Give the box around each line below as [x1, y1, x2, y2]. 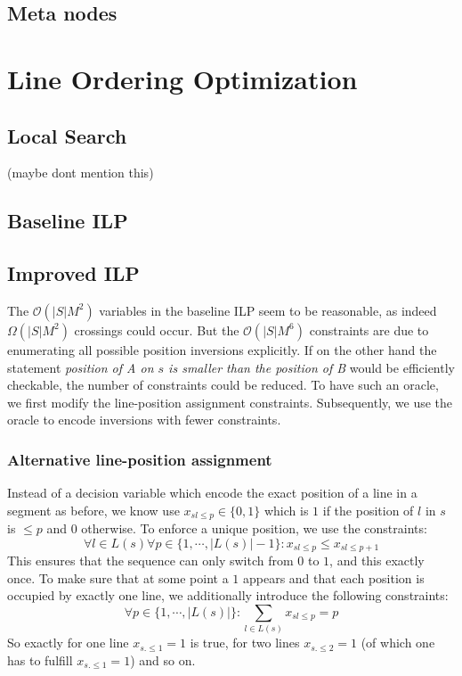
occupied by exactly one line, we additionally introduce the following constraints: [7, 586, 449, 605]
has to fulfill [7, 650, 73, 669]
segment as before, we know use [7, 500, 180, 519]
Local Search [7, 121, 127, 149]
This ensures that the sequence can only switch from [7, 551, 294, 570]
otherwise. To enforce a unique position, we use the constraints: [81, 519, 427, 538]
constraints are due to [309, 320, 429, 339]
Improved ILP [7, 260, 140, 287]
